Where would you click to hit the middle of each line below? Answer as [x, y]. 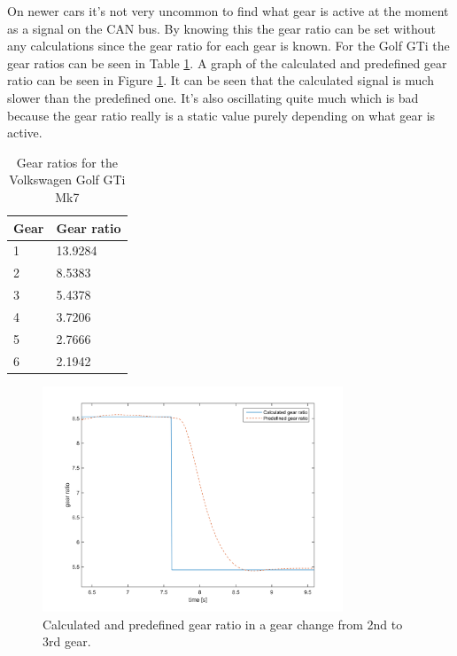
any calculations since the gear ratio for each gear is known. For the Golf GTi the [228, 46]
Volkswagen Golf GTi [67, 180]
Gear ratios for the [67, 162]
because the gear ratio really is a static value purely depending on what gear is [221, 115]
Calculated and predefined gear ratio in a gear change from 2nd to [223, 624]
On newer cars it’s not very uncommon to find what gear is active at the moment [228, 11]
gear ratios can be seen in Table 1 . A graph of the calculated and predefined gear [227, 62]
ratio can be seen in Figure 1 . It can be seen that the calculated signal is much [221, 80]
